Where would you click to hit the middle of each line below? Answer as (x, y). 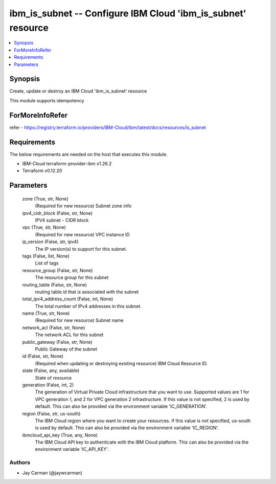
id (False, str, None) (43, 356)
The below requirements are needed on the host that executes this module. (89, 154)
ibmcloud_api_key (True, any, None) (60, 435)
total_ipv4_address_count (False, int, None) (68, 299)
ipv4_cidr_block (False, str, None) (57, 213)
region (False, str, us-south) (52, 413)
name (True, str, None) (46, 313)
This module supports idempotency (47, 100)
